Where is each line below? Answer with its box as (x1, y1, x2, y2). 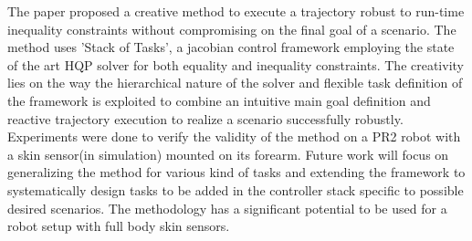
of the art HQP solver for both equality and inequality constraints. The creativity (7, 55, 464, 74)
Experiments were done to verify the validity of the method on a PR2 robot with (7, 127, 461, 146)
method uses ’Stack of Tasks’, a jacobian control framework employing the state (7, 37, 455, 57)
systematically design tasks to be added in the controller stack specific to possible (7, 180, 464, 199)
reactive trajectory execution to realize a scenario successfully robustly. (7, 109, 404, 128)
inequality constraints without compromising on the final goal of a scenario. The (7, 19, 456, 38)
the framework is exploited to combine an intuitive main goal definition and (7, 90, 431, 110)
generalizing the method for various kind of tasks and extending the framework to (7, 162, 466, 182)
